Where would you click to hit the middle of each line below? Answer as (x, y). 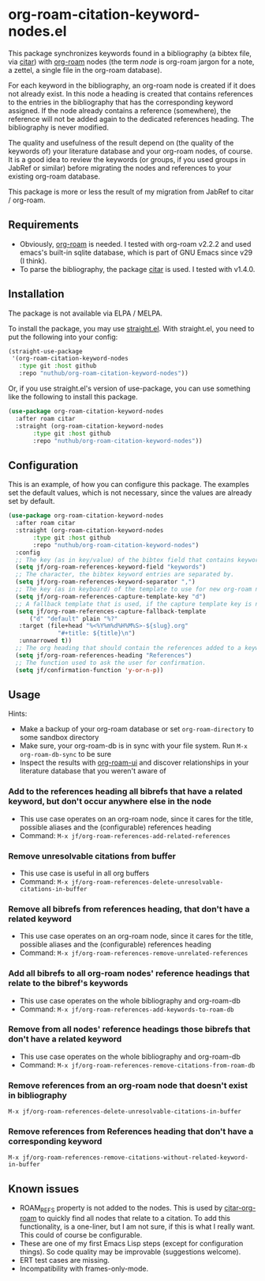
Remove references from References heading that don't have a (131, 1132)
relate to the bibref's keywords (68, 984)
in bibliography (37, 1095)
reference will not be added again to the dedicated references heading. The (131, 119)
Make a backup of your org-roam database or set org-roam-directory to (137, 729)
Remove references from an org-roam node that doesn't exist (128, 1085)
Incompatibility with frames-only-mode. (84, 1268)
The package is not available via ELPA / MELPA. (86, 313)
